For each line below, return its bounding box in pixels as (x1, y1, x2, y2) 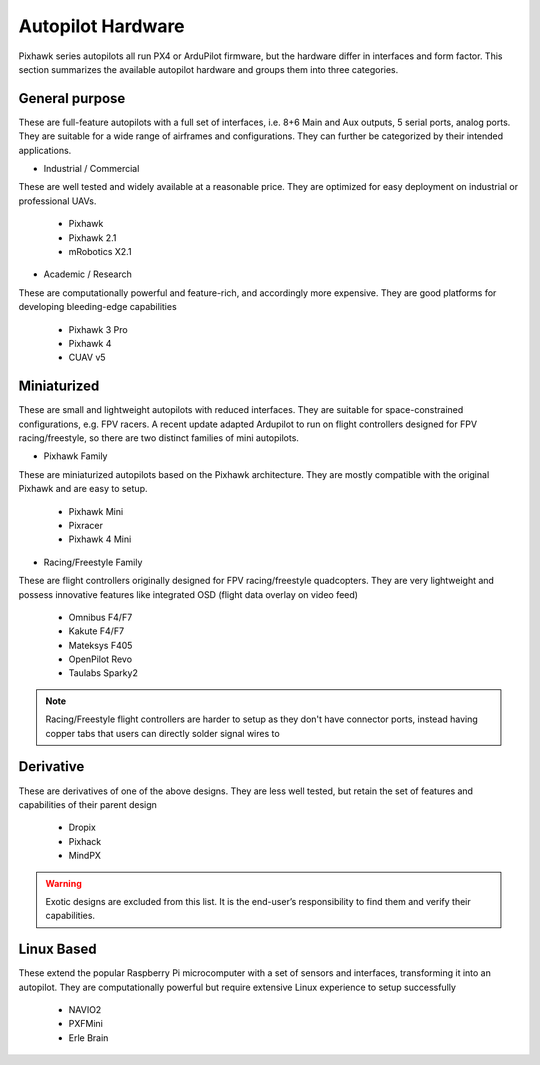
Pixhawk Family (43, 450, 108, 462)
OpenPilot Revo (68, 653, 133, 665)
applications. (18, 144, 72, 156)
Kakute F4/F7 (68, 625, 125, 637)
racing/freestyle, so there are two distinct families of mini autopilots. (18, 432, 300, 444)
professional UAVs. (18, 195, 97, 207)
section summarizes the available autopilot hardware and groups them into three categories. (18, 63, 399, 75)
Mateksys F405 (68, 639, 133, 651)
